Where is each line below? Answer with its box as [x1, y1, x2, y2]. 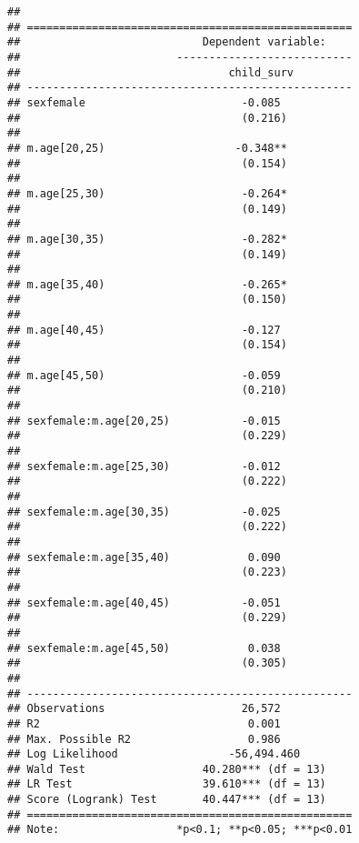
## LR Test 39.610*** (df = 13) [7, 778, 326, 791]
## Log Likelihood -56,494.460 [7, 748, 301, 761]
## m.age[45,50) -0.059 [7, 368, 281, 382]
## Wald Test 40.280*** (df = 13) [7, 762, 326, 776]
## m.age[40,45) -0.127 [7, 323, 281, 336]
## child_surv [7, 65, 294, 79]
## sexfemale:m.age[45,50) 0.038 [7, 641, 281, 655]
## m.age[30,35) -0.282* [7, 232, 287, 246]
